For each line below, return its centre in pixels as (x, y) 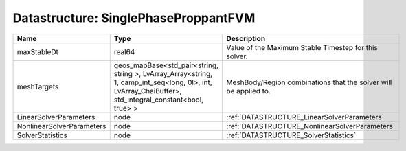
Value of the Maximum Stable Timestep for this (302, 47)
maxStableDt (37, 51)
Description (246, 38)
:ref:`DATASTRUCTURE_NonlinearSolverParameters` (311, 126)
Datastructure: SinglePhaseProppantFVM (134, 18)
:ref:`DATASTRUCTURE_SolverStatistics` (291, 135)
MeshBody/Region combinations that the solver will (309, 82)
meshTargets (38, 86)
